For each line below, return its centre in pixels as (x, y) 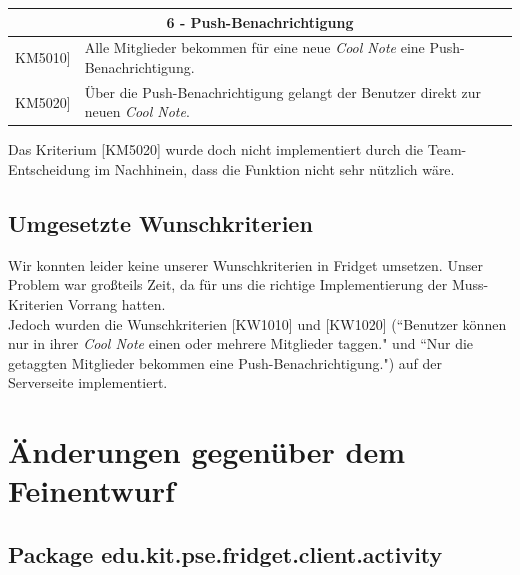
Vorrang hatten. (116, 304)
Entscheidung (49, 169)
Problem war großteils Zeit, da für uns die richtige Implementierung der (228, 284)
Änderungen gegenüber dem (207, 451)
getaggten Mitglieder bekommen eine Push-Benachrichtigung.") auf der (225, 362)
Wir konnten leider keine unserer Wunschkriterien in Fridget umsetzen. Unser (245, 264)
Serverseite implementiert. (88, 382)
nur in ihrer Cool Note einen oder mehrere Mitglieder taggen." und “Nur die (241, 343)
